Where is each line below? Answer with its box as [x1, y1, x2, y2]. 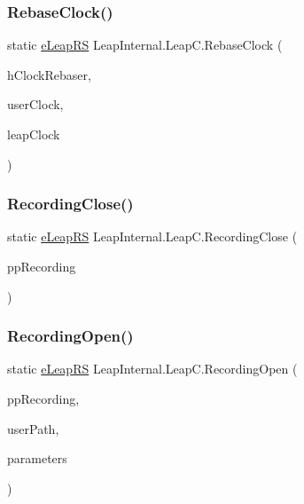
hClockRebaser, [7, 65, 91, 83]
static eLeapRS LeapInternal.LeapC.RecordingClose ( [7, 227, 298, 246]
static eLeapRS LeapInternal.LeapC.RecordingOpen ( [7, 359, 298, 378]
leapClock [7, 125, 60, 143]
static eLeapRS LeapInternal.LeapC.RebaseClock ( [7, 35, 283, 54]
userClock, [7, 95, 64, 114]
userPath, [7, 419, 59, 437]
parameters [7, 449, 67, 468]
